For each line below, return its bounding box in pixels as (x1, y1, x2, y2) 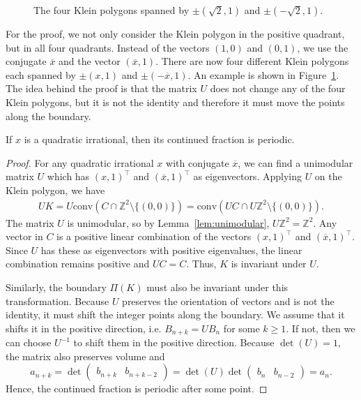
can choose (6, 335, 52, 350)
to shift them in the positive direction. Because (73, 335, 275, 350)
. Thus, (186, 256, 217, 271)
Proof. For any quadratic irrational (6, 155, 154, 170)
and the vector (59, 54, 121, 68)
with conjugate (166, 155, 229, 170)
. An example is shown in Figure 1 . (187, 67, 339, 82)
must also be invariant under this (146, 279, 289, 294)
